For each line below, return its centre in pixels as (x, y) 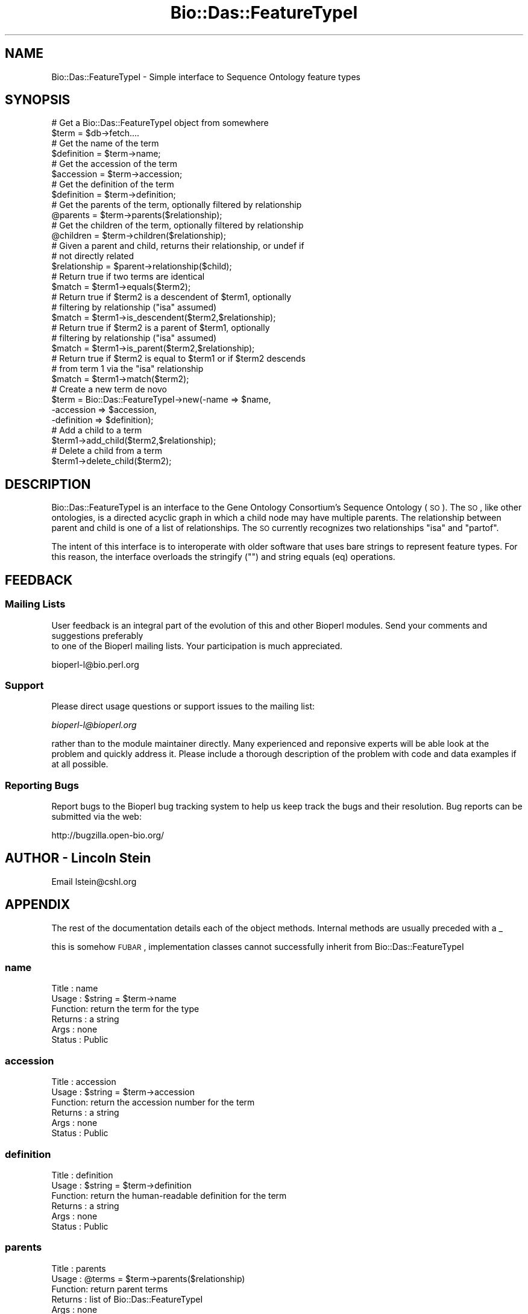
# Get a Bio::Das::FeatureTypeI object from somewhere (160, 123)
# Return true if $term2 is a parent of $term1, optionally (161, 328)
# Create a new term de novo (109, 389)
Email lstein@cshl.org (94, 881)
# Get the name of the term (105, 143)
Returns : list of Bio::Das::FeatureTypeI (127, 1299)
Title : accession (84, 1082)
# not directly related (93, 256)
